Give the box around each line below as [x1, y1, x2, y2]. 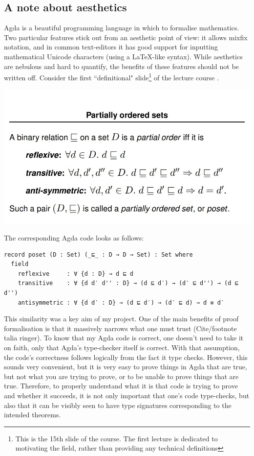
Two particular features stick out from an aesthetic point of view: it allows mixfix [4, 32, 248, 42]
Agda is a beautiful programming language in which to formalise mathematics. [4, 23, 239, 33]
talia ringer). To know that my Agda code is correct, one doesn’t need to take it [4, 333, 244, 343]
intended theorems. [4, 409, 61, 420]
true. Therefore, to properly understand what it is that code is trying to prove [4, 381, 238, 391]
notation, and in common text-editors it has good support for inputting [4, 42, 218, 52]
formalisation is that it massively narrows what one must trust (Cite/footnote [4, 323, 237, 333]
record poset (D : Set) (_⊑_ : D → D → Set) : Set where [4, 251, 193, 258]
